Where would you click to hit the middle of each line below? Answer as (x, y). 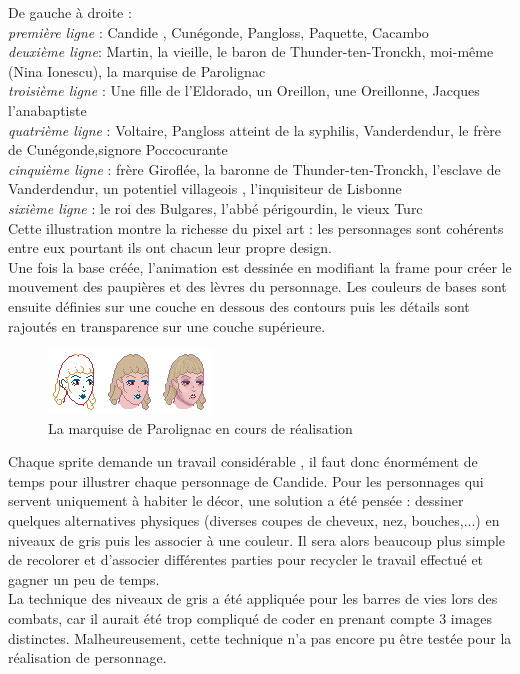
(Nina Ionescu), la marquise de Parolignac (137, 70)
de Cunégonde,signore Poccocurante (118, 149)
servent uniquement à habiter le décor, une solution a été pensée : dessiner (236, 500)
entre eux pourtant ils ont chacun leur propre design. (170, 247)
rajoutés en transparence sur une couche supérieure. (167, 325)
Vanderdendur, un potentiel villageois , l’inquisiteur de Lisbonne (205, 188)
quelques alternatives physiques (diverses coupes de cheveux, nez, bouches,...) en (254, 520)
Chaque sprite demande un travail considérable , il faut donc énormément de (243, 461)
